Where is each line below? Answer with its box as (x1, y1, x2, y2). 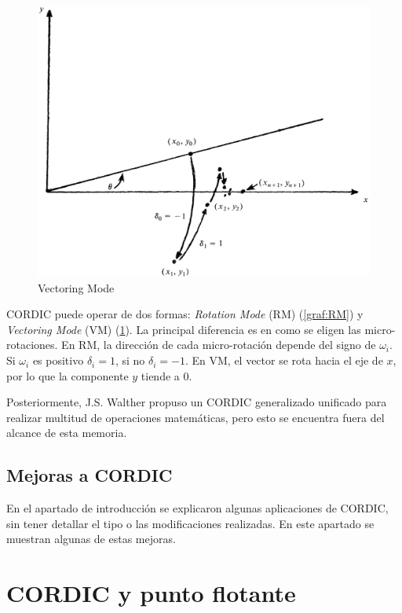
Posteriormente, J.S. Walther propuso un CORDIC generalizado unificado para (6, 394, 387, 410)
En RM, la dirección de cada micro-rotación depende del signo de (61, 336, 376, 353)
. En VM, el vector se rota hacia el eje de (185, 352, 383, 369)
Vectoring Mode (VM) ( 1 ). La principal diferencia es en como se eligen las (6, 321, 361, 337)
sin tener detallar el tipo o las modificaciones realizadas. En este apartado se (6, 515, 375, 531)
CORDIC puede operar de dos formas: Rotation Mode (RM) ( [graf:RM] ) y (6, 306, 364, 322)
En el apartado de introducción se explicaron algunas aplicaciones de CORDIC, (6, 500, 389, 516)
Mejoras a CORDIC (6, 463, 173, 487)
